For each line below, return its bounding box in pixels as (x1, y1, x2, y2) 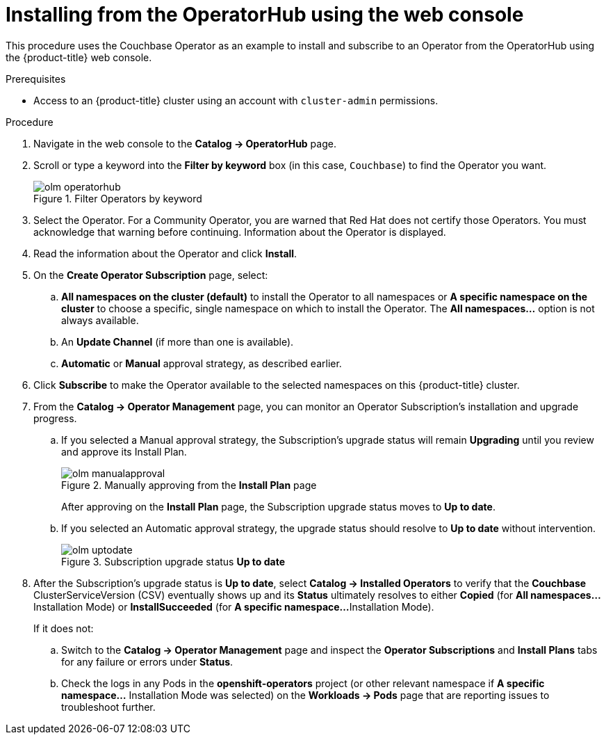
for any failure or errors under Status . (61, 655, 234, 668)
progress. (33, 412, 77, 424)
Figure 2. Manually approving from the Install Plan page (61, 478, 317, 491)
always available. (61, 314, 139, 326)
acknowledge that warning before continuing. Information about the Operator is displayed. (33, 225, 446, 238)
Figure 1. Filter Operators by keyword (33, 192, 202, 204)
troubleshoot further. (61, 700, 156, 713)
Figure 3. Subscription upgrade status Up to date (61, 555, 286, 568)
